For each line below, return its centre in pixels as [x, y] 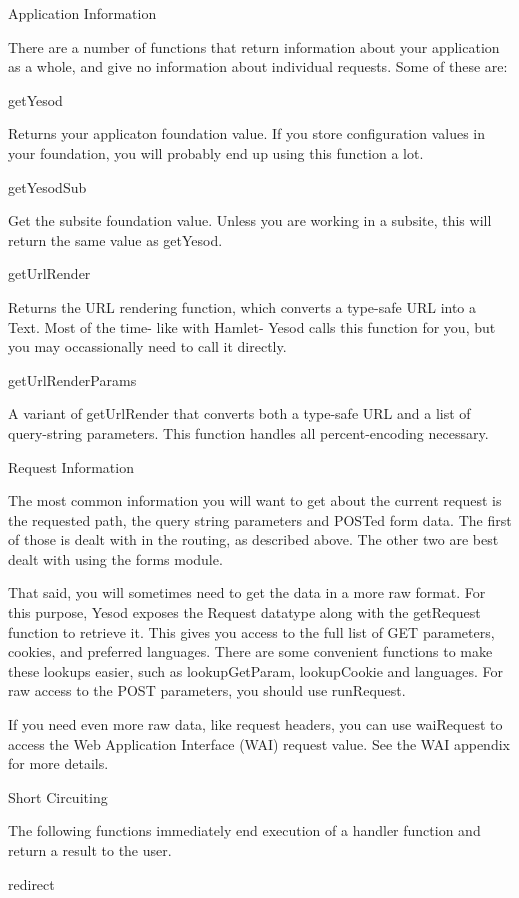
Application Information [82, 13]
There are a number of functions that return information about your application [254, 46]
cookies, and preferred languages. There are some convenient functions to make [250, 651]
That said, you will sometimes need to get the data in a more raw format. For [247, 592]
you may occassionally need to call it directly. [147, 346]
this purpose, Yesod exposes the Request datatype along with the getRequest [244, 612]
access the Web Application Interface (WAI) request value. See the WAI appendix [259, 743]
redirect [31, 883]
